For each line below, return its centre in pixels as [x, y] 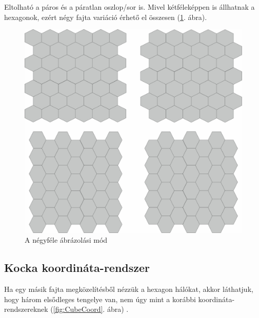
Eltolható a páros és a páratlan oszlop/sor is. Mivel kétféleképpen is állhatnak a [129, 7]
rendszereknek [26, 309]
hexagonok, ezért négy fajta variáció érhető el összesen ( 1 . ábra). [106, 17]
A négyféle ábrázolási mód [66, 240]
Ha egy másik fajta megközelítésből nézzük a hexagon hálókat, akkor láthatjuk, [129, 289]
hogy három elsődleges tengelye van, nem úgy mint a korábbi [100, 299]
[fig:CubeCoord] [78, 309]
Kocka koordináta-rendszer [77, 268]
